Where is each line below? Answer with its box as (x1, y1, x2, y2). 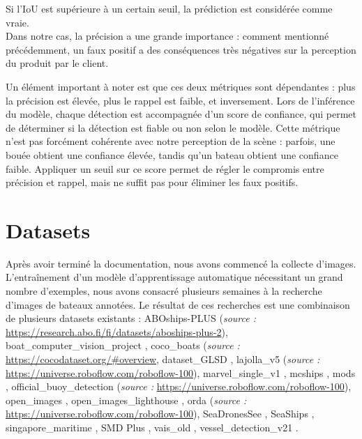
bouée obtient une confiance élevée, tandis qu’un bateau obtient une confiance (6, 147, 338, 162)
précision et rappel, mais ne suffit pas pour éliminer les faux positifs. (6, 175, 299, 190)
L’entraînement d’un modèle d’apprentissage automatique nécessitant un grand (6, 270, 343, 284)
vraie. (6, 15, 29, 29)
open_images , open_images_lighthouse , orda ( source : (6, 392, 247, 407)
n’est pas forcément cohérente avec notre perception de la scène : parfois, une (6, 134, 335, 148)
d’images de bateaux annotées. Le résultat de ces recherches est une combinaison (6, 297, 350, 311)
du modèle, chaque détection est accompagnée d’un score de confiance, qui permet (6, 107, 357, 121)
